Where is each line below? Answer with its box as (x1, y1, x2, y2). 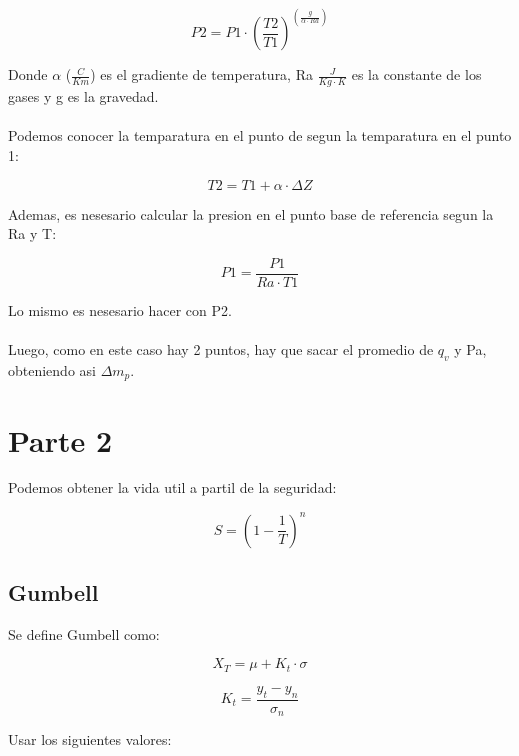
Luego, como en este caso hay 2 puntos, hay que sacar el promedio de (8, 339, 434, 360)
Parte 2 (8, 419, 113, 460)
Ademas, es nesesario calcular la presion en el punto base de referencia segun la (8, 203, 494, 224)
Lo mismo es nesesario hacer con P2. (8, 299, 232, 320)
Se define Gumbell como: (8, 623, 160, 644)
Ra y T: (8, 223, 57, 244)
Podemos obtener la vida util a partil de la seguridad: (8, 477, 337, 498)
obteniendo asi (8, 359, 96, 380)
